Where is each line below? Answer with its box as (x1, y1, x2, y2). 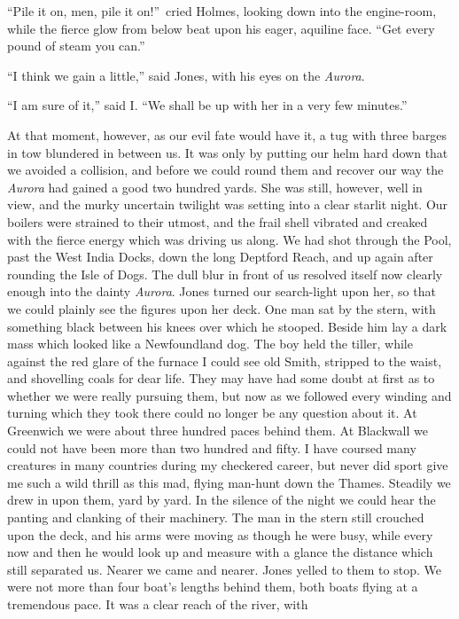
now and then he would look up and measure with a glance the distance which (7, 543, 433, 561)
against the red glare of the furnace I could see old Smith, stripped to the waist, (7, 351, 442, 370)
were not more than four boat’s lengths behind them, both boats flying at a (7, 577, 418, 596)
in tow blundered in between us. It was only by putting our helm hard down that (7, 143, 448, 161)
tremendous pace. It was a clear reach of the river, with (7, 595, 308, 613)
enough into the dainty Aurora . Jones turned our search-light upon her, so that (7, 282, 436, 301)
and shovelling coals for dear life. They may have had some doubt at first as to (7, 369, 435, 388)
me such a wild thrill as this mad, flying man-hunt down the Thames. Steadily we (7, 473, 451, 491)
